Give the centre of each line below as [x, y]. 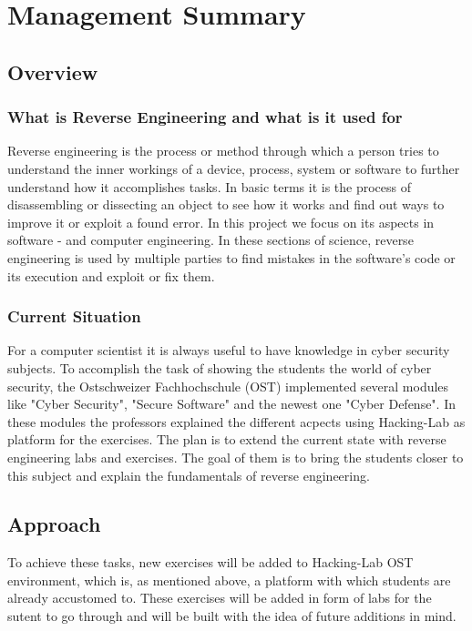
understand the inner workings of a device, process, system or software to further [234, 168]
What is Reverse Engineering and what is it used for [205, 117]
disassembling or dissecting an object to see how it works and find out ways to [226, 204]
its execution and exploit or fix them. [111, 275]
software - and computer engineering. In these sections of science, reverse [210, 240]
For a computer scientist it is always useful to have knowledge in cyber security [229, 350]
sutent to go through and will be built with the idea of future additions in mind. [232, 616]
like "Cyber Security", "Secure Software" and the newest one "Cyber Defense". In [231, 404]
